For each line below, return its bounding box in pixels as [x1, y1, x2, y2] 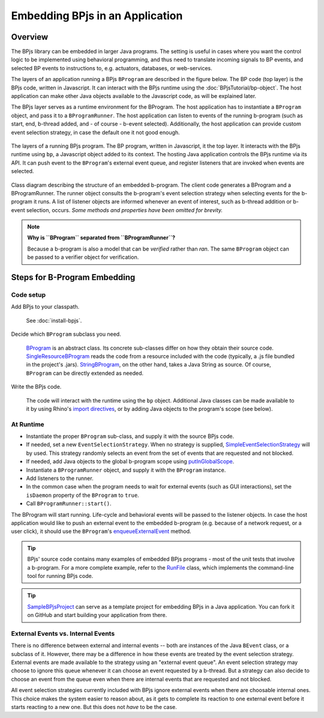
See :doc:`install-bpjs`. [26, 317, 82, 324]
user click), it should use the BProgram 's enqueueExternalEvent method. [11, 528, 191, 535]
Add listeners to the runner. [26, 475, 94, 482]
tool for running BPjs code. [27, 572, 94, 579]
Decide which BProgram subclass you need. [11, 330, 121, 338]
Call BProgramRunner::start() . [26, 500, 112, 507]
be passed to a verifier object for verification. [27, 254, 139, 261]
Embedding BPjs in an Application [11, 9, 183, 22]
